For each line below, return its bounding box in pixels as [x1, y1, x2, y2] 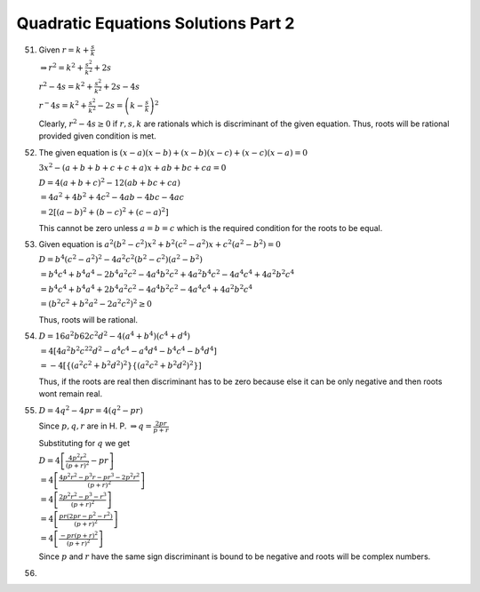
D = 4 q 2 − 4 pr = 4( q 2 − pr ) [38, 404, 144, 415]
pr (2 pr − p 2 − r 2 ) [59, 510, 113, 520]
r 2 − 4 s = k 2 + [38, 80, 93, 92]
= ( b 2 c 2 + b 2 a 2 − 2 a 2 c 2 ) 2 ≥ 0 [40, 298, 153, 309]
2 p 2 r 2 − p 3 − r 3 [59, 491, 107, 501]
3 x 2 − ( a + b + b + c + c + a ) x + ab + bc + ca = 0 [38, 161, 227, 173]
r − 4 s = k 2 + [38, 99, 88, 110]
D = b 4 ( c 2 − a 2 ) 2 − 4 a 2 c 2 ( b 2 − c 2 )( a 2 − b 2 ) [38, 253, 204, 265]
